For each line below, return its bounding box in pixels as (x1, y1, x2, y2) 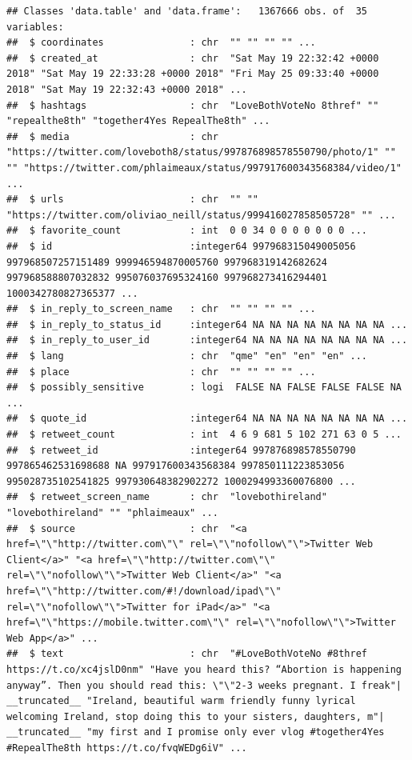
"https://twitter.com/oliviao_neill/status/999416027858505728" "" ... (6, 209, 396, 221)
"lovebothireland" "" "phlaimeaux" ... (6, 507, 218, 518)
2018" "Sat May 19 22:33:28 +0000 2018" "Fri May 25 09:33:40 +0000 (6, 68, 379, 80)
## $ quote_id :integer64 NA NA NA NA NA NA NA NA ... (6, 413, 408, 425)
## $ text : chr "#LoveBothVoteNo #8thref (6, 648, 368, 660)
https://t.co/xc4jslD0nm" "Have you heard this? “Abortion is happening (6, 663, 402, 675)
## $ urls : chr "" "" (6, 194, 258, 206)
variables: (6, 21, 64, 33)
